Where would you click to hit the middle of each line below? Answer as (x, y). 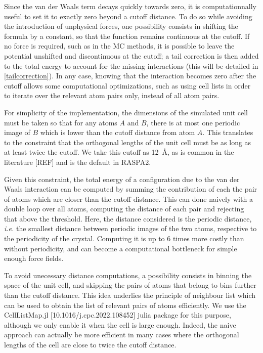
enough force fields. (34, 258)
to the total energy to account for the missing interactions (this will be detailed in (131, 65)
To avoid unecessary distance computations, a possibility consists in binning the (128, 275)
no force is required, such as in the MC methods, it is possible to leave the (119, 46)
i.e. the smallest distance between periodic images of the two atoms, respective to (130, 228)
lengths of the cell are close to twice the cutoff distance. (90, 344)
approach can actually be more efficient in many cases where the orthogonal (122, 335)
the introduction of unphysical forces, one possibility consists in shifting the (121, 26)
